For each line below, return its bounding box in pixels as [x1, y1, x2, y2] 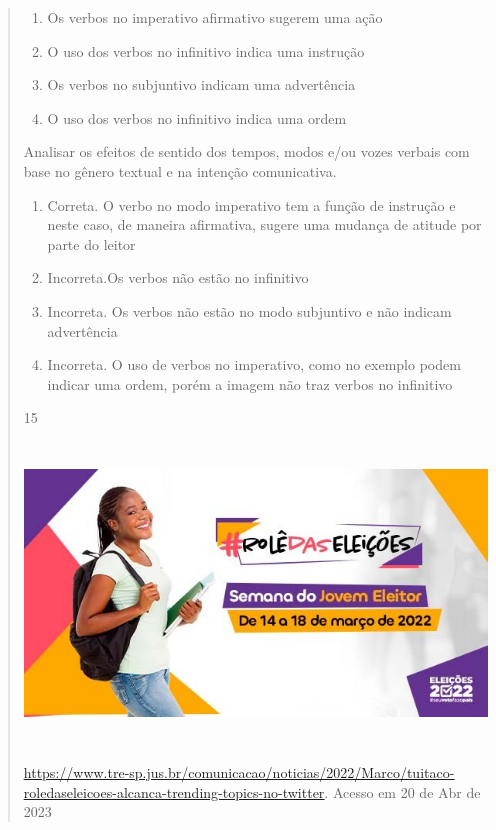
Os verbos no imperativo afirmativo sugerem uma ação [47, 7, 383, 27]
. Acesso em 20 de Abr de [324, 781, 481, 802]
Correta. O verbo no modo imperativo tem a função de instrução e [47, 194, 456, 215]
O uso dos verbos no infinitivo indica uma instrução [47, 40, 365, 61]
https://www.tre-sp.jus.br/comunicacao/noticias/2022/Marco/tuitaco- [23, 762, 455, 783]
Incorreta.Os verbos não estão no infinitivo [47, 267, 309, 288]
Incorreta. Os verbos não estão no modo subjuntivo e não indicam [47, 300, 452, 321]
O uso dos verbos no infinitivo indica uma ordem [47, 107, 347, 128]
